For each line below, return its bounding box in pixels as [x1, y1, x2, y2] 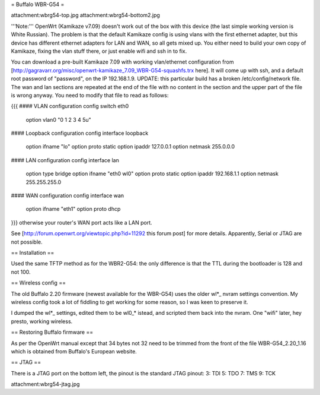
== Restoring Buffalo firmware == [11, 328, 94, 336]
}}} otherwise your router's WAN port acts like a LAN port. [11, 219, 152, 226]
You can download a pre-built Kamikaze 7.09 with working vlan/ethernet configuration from [11, 58, 234, 65]
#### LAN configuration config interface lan [11, 156, 120, 163]
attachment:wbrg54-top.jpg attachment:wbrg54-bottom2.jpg [11, 12, 160, 19]
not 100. [11, 268, 31, 276]
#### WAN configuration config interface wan [11, 192, 124, 199]
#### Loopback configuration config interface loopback [11, 129, 149, 137]
